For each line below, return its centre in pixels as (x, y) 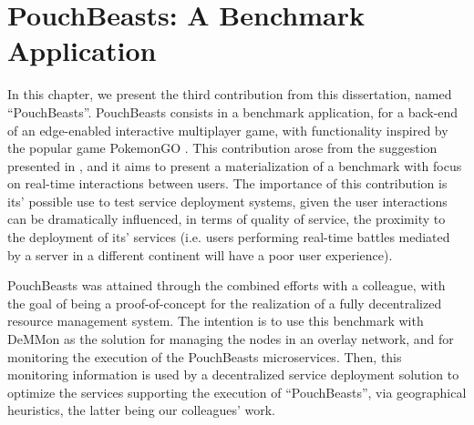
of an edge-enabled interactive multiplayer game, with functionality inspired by (228, 130)
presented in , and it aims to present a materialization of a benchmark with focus (235, 165)
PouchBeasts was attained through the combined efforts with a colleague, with (227, 285)
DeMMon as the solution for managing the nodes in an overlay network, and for (231, 339)
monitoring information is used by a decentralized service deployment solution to (233, 374)
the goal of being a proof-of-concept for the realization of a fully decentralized (225, 303)
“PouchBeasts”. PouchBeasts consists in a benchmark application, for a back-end (233, 111)
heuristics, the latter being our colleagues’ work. (141, 410)
